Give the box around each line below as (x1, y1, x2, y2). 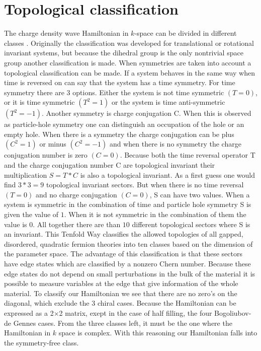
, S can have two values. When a (149, 189, 250, 199)
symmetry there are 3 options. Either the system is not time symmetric (4, 87, 224, 97)
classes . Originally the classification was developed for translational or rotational (4, 37, 254, 48)
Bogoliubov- (214, 307, 251, 318)
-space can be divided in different (134, 28, 237, 38)
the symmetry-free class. (4, 337, 79, 347)
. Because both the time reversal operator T (120, 150, 255, 160)
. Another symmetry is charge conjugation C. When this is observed (41, 108, 251, 118)
